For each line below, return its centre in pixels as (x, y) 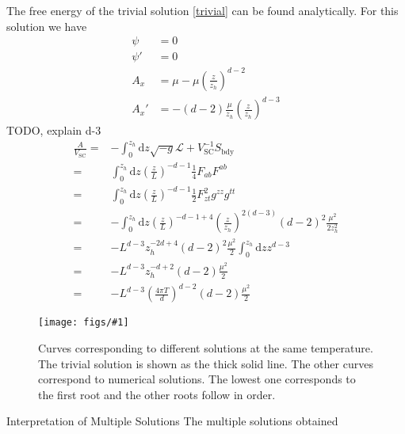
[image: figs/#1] (84, 323)
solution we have (47, 26)
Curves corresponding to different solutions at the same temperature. (206, 347)
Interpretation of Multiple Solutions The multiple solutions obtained (172, 421)
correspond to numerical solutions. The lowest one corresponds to (197, 379)
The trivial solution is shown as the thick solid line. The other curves (206, 363)
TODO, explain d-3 (54, 130)
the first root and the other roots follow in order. (157, 394)
